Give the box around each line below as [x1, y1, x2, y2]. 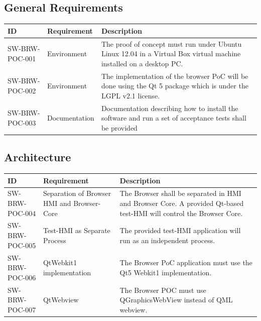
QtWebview [43, 294, 79, 305]
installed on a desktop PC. [101, 58, 183, 68]
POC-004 [8, 207, 36, 218]
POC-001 [8, 53, 36, 63]
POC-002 [8, 85, 36, 95]
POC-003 [8, 118, 36, 128]
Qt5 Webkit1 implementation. [119, 267, 212, 277]
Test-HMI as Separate [43, 225, 110, 236]
